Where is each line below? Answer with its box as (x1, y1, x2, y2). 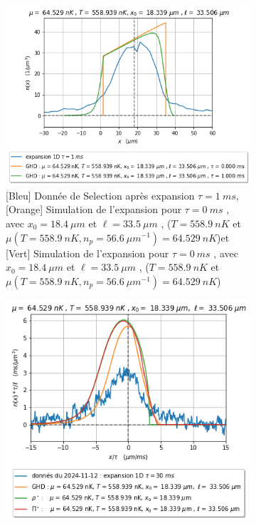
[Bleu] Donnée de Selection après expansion (6, 187, 195, 202)
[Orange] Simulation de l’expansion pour (6, 202, 182, 217)
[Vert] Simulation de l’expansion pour (6, 245, 169, 260)
